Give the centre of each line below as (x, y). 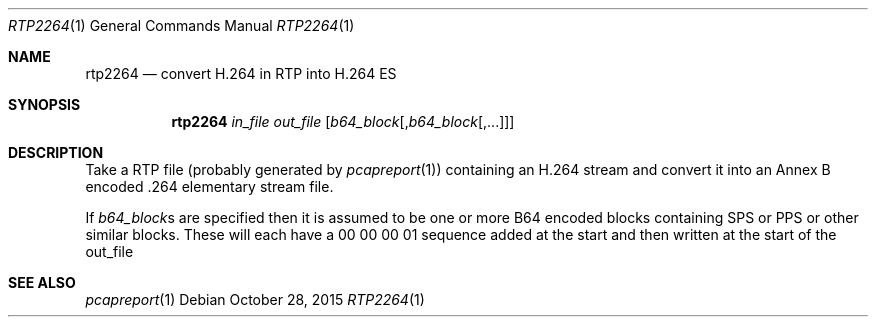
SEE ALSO (42, 282)
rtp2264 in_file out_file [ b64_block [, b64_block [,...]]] (343, 121)
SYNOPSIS (44, 104)
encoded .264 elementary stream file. (209, 186)
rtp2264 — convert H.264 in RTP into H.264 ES (241, 73)
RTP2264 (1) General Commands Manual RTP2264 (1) (181, 25)
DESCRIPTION (56, 152)
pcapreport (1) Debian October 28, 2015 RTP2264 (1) (255, 299)
